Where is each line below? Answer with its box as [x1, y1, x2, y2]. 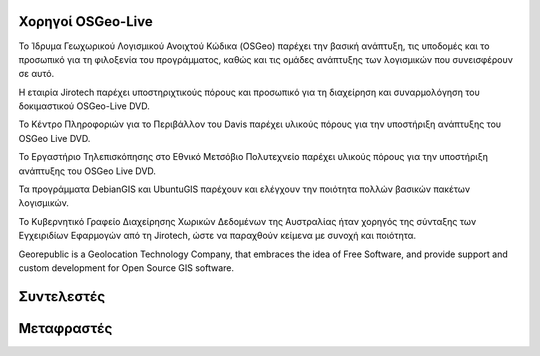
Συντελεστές [18, 288, 105, 305]
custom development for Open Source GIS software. [18, 261, 235, 274]
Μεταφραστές [18, 320, 113, 337]
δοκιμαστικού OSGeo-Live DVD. [18, 100, 150, 112]
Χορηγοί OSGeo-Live [18, 13, 154, 30]
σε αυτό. [18, 68, 55, 80]
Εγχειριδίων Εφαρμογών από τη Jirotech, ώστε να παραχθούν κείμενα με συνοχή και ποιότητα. [18, 230, 417, 242]
